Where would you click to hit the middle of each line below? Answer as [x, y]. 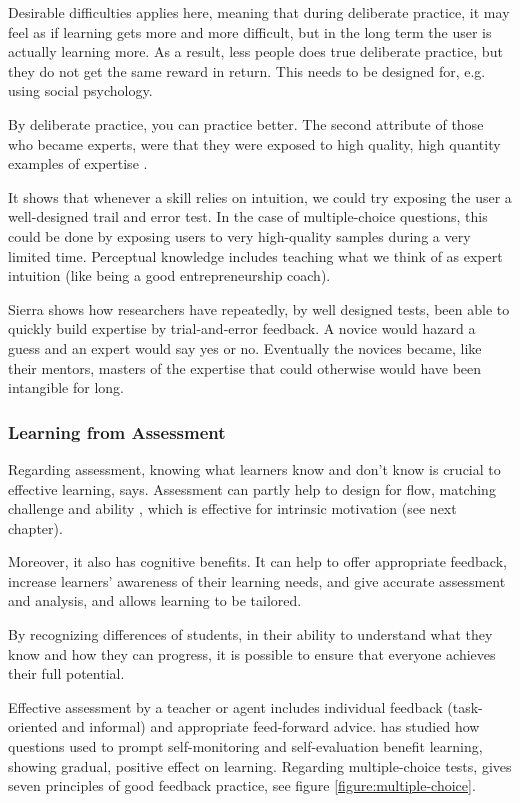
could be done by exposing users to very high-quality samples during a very [239, 235]
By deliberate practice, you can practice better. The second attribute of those [246, 123]
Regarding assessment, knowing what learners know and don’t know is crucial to [254, 468]
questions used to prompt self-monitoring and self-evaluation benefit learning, [245, 746]
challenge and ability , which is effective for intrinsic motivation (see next [232, 508]
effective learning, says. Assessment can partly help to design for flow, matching [252, 488]
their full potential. [66, 673]
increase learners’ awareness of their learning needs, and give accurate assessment [257, 580]
